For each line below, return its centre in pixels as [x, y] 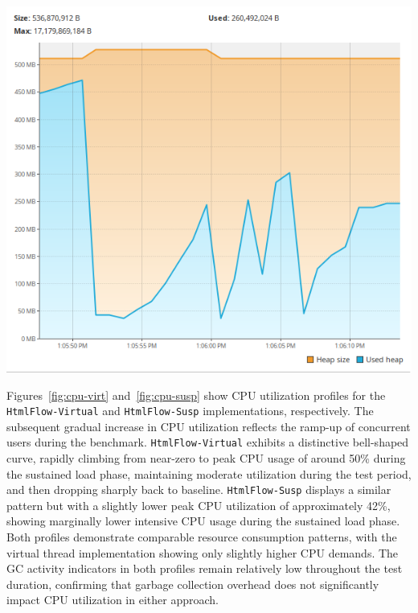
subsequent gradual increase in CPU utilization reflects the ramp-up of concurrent [209, 426]
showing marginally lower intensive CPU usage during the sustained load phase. [203, 521]
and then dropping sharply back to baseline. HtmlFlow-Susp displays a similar [199, 490]
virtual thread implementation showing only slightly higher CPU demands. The [203, 552]
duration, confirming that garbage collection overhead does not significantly [193, 584]
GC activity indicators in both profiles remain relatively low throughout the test [205, 568]
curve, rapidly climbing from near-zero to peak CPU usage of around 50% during [206, 458]
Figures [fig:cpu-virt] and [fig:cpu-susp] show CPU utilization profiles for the [196, 395]
